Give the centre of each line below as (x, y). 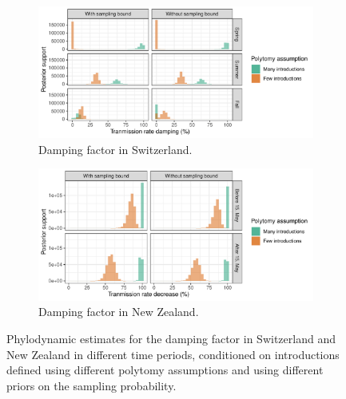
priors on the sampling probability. (91, 385)
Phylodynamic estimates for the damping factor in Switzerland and (171, 338)
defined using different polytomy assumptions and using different (165, 370)
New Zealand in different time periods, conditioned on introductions (173, 354)
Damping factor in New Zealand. (119, 312)
